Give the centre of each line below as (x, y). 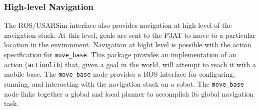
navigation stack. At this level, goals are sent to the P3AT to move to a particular (130, 35)
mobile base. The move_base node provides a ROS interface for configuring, (120, 74)
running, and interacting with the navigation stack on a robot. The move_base (124, 83)
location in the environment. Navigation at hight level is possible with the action (128, 45)
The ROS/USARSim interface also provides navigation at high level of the (118, 25)
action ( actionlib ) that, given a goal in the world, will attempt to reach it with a (130, 64)
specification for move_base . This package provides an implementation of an (120, 54)
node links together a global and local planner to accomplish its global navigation (129, 93)
